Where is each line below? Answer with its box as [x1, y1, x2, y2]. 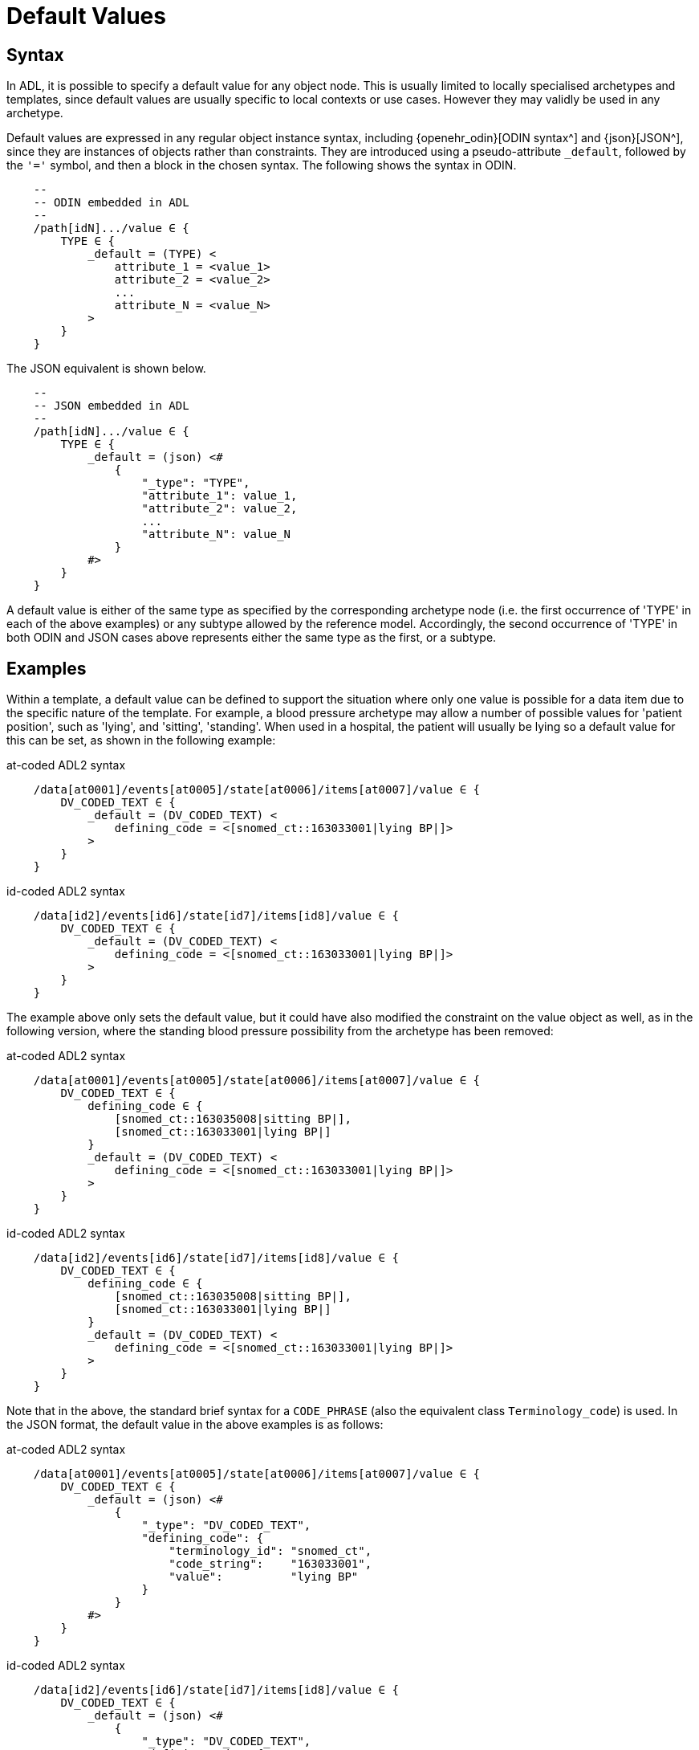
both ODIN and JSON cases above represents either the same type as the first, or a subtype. [6, 630, 497, 645]
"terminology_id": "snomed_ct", [169, 1544, 372, 1558]
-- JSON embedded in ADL [33, 399, 189, 413]
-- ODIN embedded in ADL [33, 196, 189, 210]
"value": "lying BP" [169, 1570, 359, 1584]
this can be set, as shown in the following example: [6, 733, 276, 748]
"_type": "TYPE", [141, 476, 250, 490]
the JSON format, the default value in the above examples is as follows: [6, 1418, 384, 1432]
